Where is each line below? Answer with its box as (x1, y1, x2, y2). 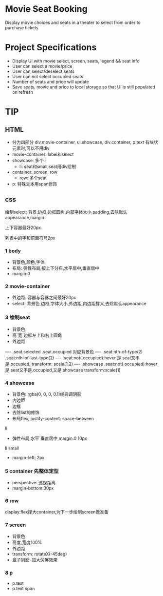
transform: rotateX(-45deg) (12, 551, 67, 557)
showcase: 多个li (12, 157, 46, 163)
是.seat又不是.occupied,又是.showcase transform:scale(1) (5, 367, 121, 373)
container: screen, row (12, 169, 57, 175)
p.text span (12, 586, 35, 592)
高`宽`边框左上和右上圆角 (12, 332, 62, 338)
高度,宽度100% (12, 539, 42, 545)
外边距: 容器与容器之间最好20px (12, 294, 76, 301)
